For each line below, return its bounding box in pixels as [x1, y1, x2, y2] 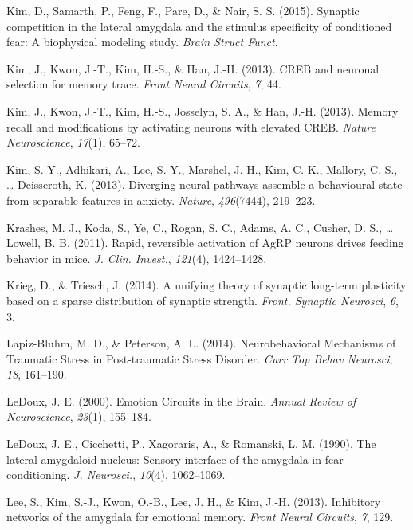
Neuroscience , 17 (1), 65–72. [6, 134, 140, 151]
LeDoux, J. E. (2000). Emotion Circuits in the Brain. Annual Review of [6, 392, 356, 409]
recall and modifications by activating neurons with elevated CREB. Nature [6, 118, 376, 135]
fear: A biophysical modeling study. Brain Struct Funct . [6, 33, 278, 50]
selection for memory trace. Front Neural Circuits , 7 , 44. [6, 76, 281, 92]
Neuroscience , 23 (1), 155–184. [6, 408, 151, 425]
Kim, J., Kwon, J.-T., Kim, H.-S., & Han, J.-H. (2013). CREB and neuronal [6, 60, 380, 77]
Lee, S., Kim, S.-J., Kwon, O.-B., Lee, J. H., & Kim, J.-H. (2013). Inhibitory [6, 493, 381, 509]
